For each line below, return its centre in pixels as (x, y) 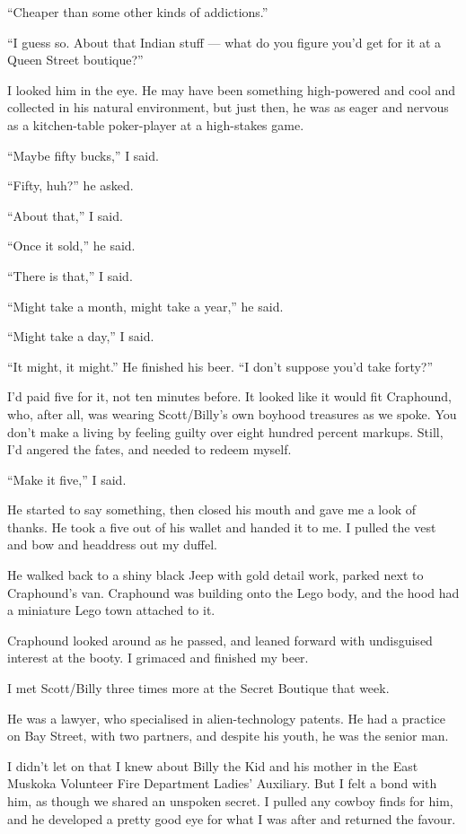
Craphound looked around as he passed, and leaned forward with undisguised (220, 640)
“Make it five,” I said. (67, 479)
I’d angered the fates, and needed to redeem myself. (149, 449)
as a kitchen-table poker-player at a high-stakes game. (156, 124)
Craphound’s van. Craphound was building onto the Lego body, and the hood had (233, 592)
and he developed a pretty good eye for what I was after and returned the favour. (232, 818)
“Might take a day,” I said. (81, 336)
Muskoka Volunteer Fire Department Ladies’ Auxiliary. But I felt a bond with (222, 783)
